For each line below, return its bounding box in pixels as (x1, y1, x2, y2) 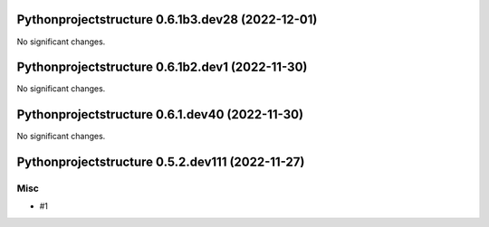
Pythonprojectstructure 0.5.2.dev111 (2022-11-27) (16, 155, 305, 170)
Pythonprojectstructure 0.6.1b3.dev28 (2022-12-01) (16, 12, 318, 27)
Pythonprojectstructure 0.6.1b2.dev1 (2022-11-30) (16, 60, 308, 75)
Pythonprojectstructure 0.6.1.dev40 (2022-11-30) (16, 107, 303, 122)
